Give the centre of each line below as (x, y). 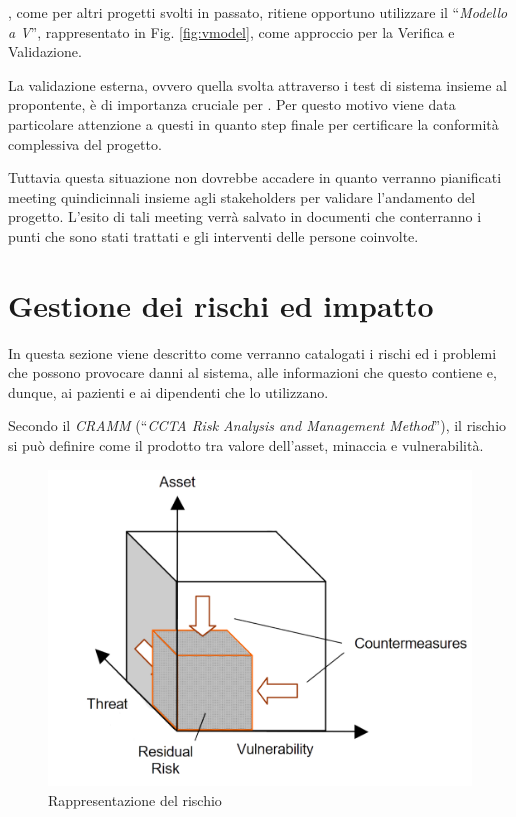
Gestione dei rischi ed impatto (221, 304)
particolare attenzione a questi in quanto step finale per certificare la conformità (253, 123)
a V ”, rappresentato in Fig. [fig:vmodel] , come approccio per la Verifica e (231, 31)
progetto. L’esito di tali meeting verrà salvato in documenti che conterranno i (245, 216)
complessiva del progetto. (85, 143)
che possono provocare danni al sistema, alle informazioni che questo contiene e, (252, 372)
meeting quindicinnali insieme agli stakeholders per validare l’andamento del (242, 196)
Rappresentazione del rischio (135, 799)
